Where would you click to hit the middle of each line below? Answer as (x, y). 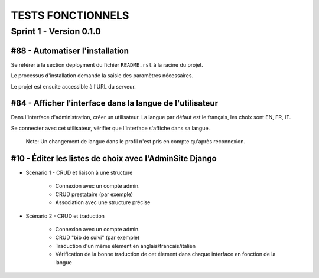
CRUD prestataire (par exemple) (94, 194)
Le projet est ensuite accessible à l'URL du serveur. (73, 86)
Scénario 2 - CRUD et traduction (65, 216)
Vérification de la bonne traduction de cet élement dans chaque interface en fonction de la (165, 254)
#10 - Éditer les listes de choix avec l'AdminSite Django (114, 158)
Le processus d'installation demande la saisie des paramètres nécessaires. (102, 76)
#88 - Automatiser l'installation (70, 50)
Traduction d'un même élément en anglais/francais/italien (126, 246)
